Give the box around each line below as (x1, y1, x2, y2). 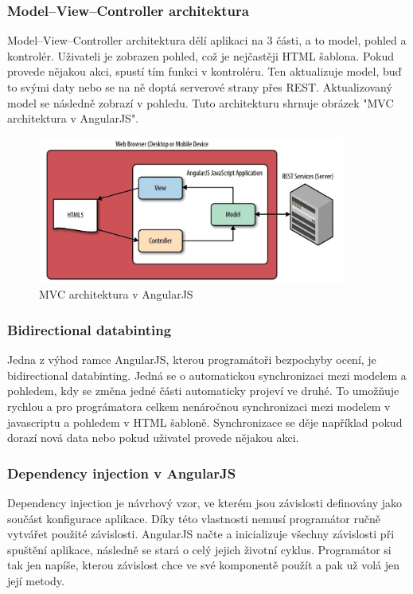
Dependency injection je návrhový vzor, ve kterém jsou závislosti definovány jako (7, 494, 402, 510)
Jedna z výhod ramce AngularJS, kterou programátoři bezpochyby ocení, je (7, 351, 376, 368)
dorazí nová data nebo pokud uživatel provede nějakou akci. (7, 429, 299, 446)
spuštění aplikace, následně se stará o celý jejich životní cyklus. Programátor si (7, 541, 392, 557)
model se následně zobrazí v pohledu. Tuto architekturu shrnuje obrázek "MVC (7, 94, 394, 111)
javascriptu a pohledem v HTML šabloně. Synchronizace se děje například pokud (7, 413, 403, 430)
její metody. (7, 572, 64, 588)
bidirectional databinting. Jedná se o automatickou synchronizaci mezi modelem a (7, 366, 407, 383)
